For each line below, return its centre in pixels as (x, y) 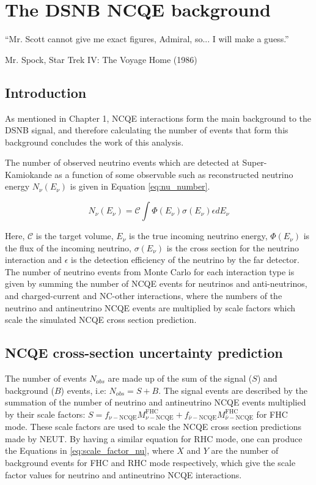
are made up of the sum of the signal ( (180, 378)
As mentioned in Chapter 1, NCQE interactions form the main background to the (158, 118)
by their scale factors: (45, 414)
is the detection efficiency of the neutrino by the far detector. (185, 260)
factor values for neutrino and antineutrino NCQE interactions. (123, 474)
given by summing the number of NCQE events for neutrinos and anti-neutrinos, (156, 283)
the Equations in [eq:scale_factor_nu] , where (90, 450)
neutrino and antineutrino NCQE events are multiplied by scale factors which (150, 307)
